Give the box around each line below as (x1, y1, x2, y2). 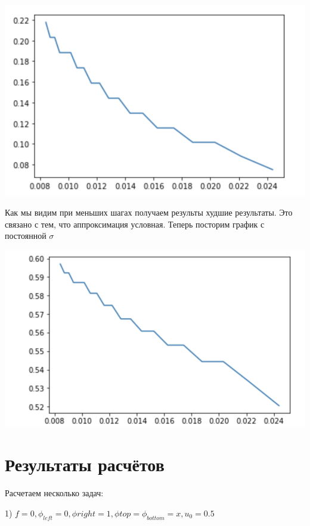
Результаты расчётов (5, 452, 165, 477)
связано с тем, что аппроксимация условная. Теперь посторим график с (5, 217, 265, 230)
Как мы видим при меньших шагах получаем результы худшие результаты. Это (5, 206, 293, 219)
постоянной (5, 229, 46, 242)
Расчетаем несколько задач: (5, 487, 104, 499)
